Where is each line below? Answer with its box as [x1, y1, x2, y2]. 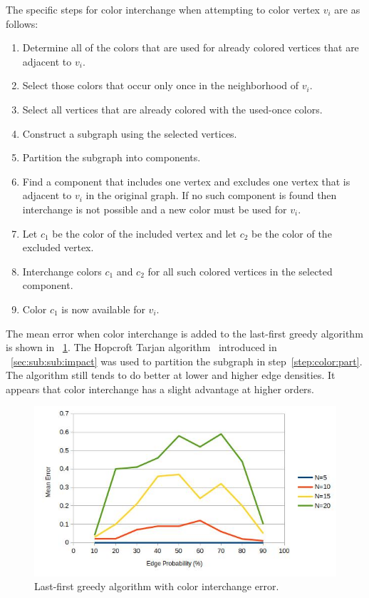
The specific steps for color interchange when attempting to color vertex [6, 2, 320, 16]
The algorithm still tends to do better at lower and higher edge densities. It [6, 368, 336, 382]
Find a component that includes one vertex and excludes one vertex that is [22, 173, 350, 188]
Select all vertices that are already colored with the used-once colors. [22, 101, 323, 116]
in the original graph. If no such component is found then [85, 188, 337, 203]
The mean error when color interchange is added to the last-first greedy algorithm [6, 325, 363, 340]
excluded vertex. [22, 240, 94, 255]
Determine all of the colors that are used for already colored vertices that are [22, 40, 359, 55]
